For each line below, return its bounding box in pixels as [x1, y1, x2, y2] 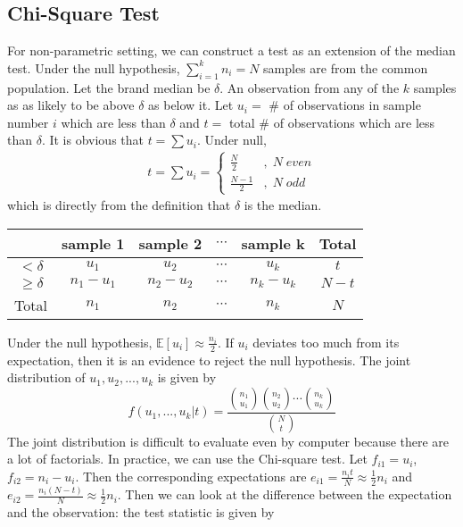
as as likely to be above [7, 96, 135, 114]
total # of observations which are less [228, 113, 435, 131]
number [7, 113, 49, 131]
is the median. [244, 196, 322, 214]
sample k [241, 232, 305, 254]
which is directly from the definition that [7, 196, 231, 214]
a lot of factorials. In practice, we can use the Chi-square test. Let [7, 449, 368, 468]
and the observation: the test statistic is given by [7, 502, 275, 521]
